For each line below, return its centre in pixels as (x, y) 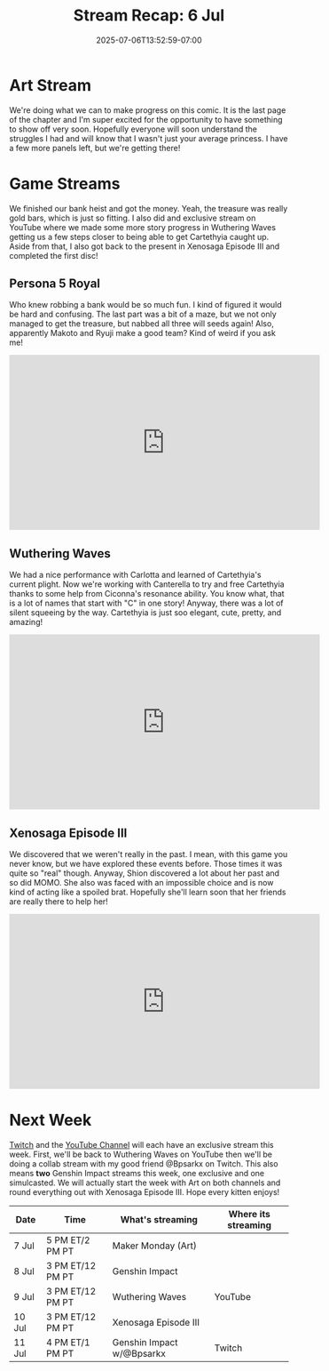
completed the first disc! (54, 255)
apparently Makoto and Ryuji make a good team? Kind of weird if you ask (143, 333)
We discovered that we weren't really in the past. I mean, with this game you (149, 854)
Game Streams (65, 184)
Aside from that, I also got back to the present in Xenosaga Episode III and (145, 246)
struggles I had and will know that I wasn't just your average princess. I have (149, 138)
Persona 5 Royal (55, 284)
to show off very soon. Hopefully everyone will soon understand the (133, 129)
